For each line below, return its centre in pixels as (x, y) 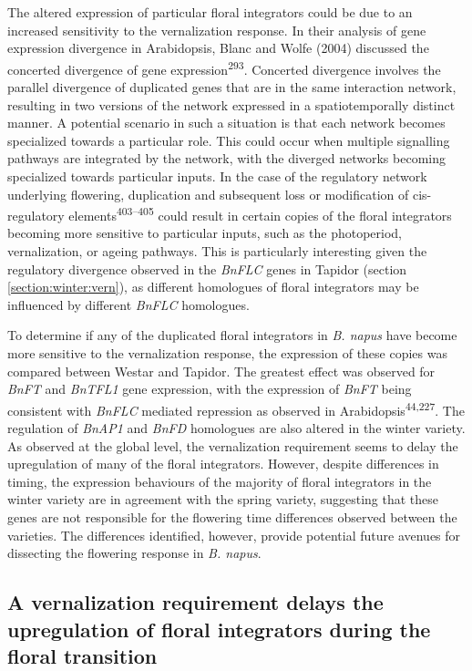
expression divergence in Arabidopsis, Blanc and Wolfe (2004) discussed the (218, 48)
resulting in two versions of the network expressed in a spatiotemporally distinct (231, 104)
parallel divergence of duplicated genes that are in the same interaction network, (232, 87)
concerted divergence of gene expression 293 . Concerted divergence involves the (224, 67)
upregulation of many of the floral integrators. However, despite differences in (223, 464)
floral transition (82, 655)
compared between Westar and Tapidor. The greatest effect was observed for (221, 371)
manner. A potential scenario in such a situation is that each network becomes (226, 123)
